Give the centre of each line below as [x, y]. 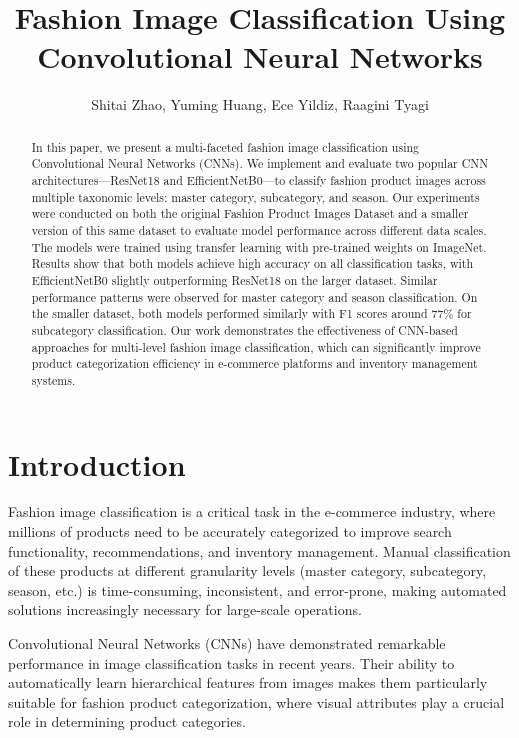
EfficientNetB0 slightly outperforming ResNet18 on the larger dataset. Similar [234, 279]
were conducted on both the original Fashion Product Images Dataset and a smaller [250, 213]
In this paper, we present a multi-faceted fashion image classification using [225, 146]
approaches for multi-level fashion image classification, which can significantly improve [256, 346]
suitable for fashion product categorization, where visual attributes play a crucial [256, 701]
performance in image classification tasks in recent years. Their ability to [231, 662]
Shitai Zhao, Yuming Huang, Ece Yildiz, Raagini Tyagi [260, 104]
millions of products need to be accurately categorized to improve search [230, 531]
